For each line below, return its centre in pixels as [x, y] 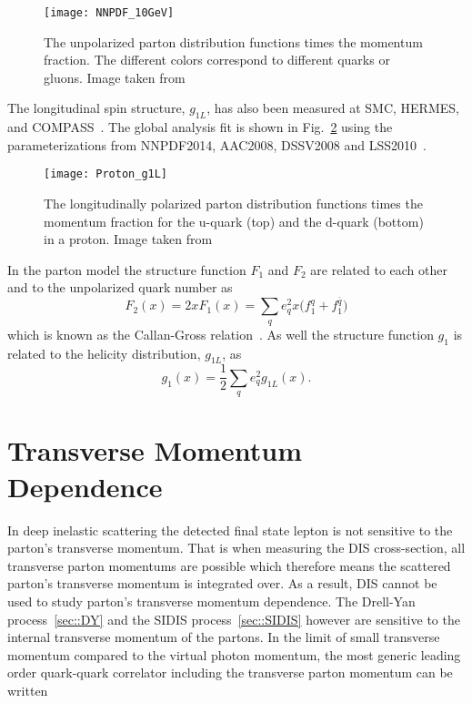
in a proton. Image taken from [128, 239]
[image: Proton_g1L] [106, 174]
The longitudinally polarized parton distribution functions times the [233, 204]
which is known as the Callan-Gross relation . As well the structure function [221, 334]
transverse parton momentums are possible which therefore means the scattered [229, 565]
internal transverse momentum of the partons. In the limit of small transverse [224, 637]
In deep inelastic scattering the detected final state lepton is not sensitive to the [230, 530]
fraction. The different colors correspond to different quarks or [217, 60]
